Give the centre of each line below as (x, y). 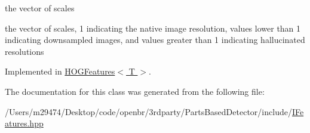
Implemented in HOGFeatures (60, 71)
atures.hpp (24, 123)
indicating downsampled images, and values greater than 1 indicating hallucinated (155, 40)
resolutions (24, 51)
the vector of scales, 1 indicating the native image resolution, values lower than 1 (153, 28)
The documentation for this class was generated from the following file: (135, 91)
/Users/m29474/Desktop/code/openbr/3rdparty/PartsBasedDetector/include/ (148, 111)
